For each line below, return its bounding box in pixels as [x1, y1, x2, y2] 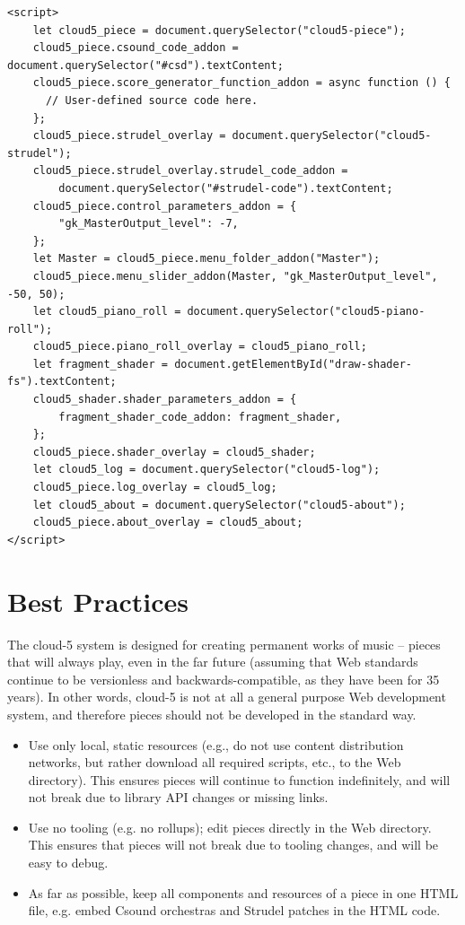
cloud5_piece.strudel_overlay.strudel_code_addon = [32, 164, 348, 178]
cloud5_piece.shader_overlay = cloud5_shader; [32, 445, 316, 458]
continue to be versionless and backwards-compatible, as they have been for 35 [7, 669, 440, 688]
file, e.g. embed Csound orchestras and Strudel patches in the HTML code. [28, 901, 441, 920]
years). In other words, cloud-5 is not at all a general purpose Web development [7, 687, 446, 706]
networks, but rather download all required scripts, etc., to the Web [28, 753, 401, 772]
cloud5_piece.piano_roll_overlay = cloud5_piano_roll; [32, 340, 367, 353]
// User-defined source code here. [45, 93, 259, 107]
